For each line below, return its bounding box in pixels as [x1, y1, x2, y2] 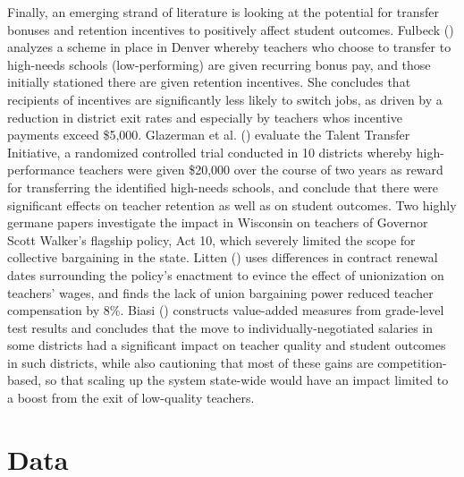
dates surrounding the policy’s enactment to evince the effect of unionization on [7, 265, 444, 284]
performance [7, 160, 75, 179]
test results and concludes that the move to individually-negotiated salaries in [7, 318, 434, 336]
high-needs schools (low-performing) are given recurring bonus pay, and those [7, 55, 431, 73]
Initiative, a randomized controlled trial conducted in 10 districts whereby [7, 142, 413, 161]
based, [7, 371, 42, 389]
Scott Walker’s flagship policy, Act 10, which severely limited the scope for [7, 230, 416, 249]
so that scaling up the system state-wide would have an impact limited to [45, 371, 449, 389]
